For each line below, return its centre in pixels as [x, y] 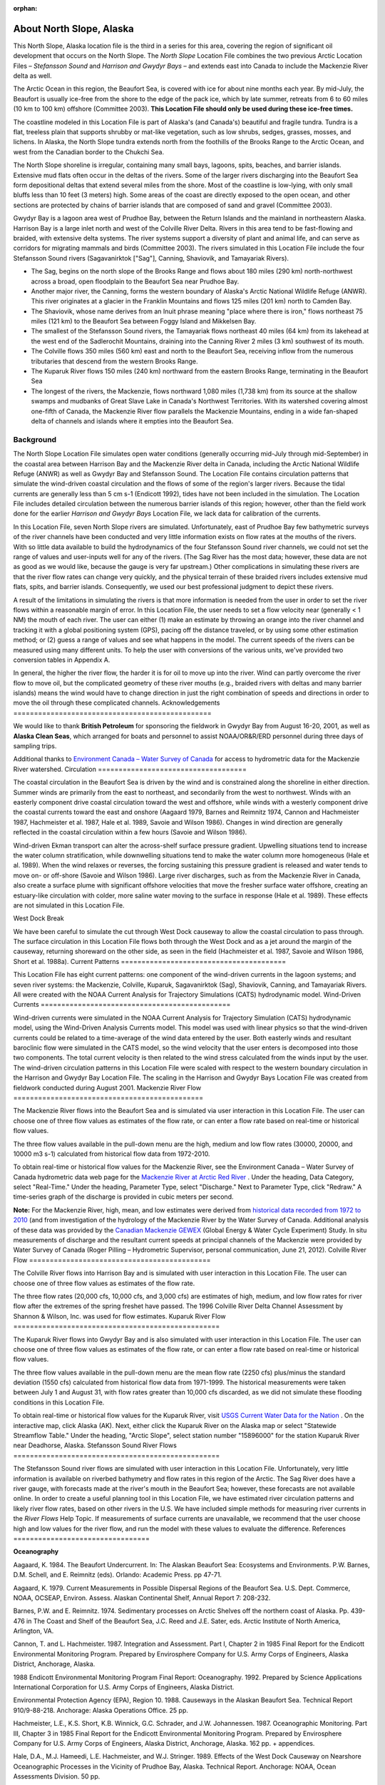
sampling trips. [35, 746]
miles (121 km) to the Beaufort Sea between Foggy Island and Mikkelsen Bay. [144, 321]
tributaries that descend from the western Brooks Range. [115, 361]
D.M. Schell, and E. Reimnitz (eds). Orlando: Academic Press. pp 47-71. [118, 1575]
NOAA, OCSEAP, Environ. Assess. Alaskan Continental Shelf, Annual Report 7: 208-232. [142, 1598]
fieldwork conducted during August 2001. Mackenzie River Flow [107, 1087]
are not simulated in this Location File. [69, 905]
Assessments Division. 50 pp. [57, 1776]
